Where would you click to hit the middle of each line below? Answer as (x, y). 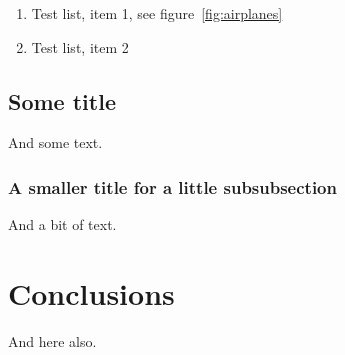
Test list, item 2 (80, 46)
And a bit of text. (62, 224)
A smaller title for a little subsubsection (172, 186)
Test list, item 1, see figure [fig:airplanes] (157, 13)
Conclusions (91, 292)
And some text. (55, 142)
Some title (62, 100)
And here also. (52, 340)
